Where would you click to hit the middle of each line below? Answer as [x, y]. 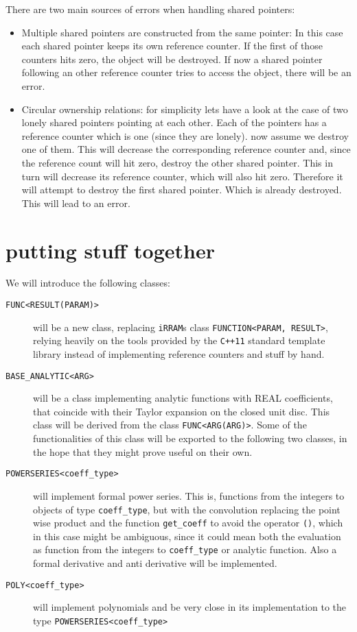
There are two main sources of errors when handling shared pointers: [150, 9]
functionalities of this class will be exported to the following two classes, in [190, 438]
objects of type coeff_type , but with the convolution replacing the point [187, 509]
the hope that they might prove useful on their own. [143, 451]
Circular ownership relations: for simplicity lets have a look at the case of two [185, 109]
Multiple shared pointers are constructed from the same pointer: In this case [182, 32]
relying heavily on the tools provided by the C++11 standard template [179, 340]
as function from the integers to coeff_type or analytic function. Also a [185, 549]
